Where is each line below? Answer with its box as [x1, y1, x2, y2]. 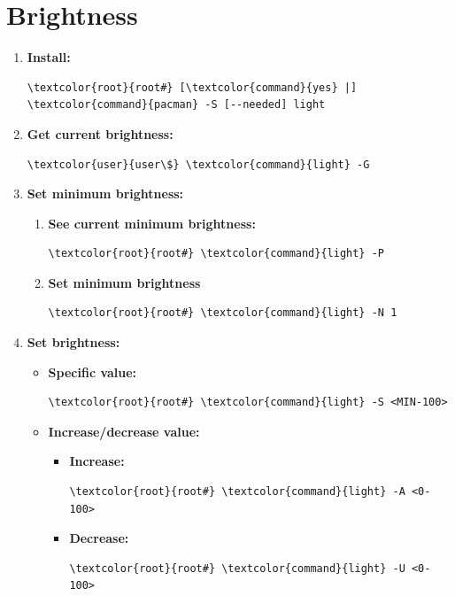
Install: [27, 48, 71, 66]
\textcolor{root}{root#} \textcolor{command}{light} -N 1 [48, 306, 397, 320]
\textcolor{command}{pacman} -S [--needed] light [27, 98, 326, 112]
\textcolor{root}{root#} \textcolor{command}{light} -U [69, 561, 405, 575]
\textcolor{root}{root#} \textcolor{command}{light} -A [69, 485, 405, 499]
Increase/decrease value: [48, 422, 200, 440]
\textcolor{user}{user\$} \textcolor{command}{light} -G [27, 158, 370, 171]
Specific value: [48, 362, 137, 381]
